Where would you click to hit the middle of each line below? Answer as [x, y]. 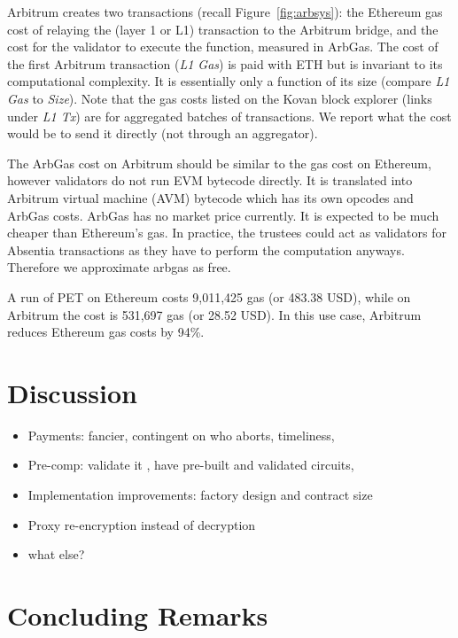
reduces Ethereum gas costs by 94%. [106, 332]
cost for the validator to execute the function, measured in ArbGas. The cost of [223, 47]
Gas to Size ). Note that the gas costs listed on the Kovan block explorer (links [220, 98]
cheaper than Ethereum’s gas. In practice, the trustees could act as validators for [227, 233]
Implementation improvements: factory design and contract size [200, 494]
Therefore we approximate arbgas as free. [119, 267]
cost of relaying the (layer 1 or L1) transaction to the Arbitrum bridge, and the [223, 29]
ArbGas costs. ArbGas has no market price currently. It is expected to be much [223, 215]
